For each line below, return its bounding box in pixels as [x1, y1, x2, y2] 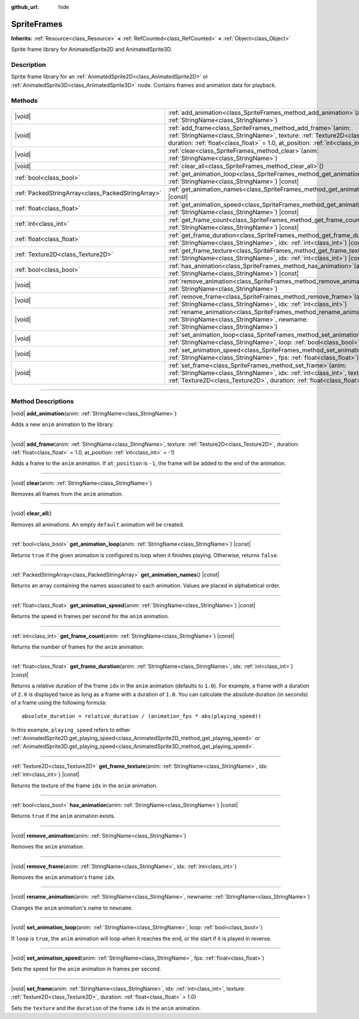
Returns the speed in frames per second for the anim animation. [11, 613, 170, 620]
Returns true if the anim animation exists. [11, 813, 116, 820]
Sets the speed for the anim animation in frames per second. [11, 965, 162, 972]
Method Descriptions [11, 397, 74, 406]
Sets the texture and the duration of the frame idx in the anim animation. [11, 1004, 201, 1011]
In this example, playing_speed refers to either [11, 726, 131, 733]
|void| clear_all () [11, 510, 52, 517]
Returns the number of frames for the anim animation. [11, 643, 145, 650]
